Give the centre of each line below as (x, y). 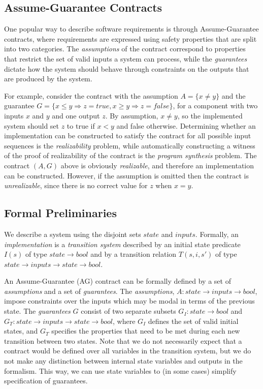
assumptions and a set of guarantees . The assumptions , (89, 291)
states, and (21, 331)
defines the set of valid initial (193, 321)
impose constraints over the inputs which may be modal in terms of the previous (129, 301)
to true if (81, 125)
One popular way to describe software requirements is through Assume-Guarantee (131, 29)
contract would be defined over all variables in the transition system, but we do (128, 351)
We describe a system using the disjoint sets (73, 234)
